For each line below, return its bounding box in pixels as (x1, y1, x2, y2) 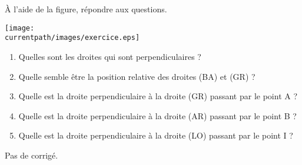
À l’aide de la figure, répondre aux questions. (5, 3, 167, 15)
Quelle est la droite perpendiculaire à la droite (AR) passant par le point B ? (18, 109, 297, 122)
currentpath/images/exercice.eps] (5, 33, 140, 42)
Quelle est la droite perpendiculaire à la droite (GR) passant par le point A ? (18, 90, 298, 102)
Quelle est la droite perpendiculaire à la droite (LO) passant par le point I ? (18, 129, 293, 142)
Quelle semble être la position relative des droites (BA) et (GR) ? (18, 70, 255, 82)
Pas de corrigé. (5, 149, 58, 161)
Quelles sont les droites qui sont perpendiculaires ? (18, 50, 201, 62)
